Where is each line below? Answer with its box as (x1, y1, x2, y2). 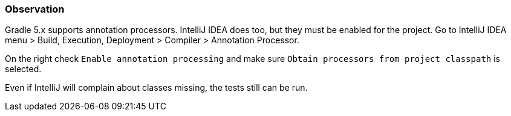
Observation (5, 3, 65, 15)
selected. (5, 64, 42, 75)
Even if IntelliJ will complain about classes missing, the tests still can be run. (5, 82, 308, 93)
